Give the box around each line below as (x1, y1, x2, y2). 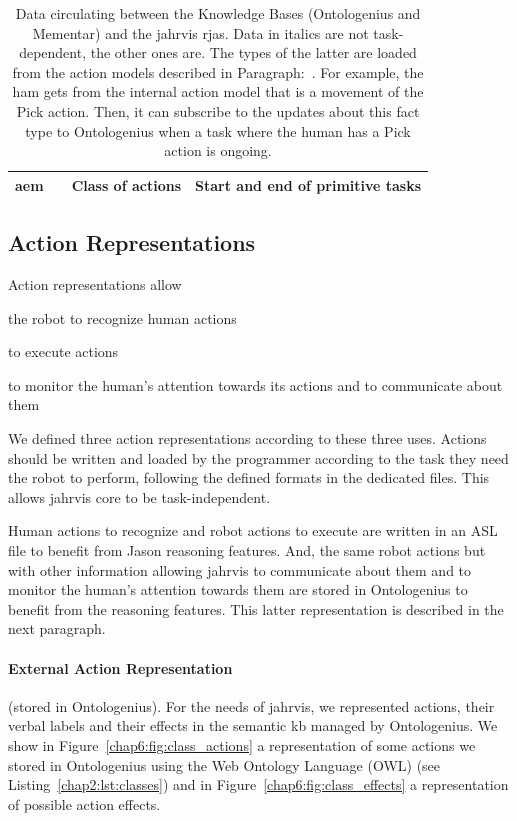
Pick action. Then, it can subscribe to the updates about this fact (16, 100, 420, 121)
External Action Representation (8, 657, 233, 678)
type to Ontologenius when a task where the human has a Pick (25, 120, 411, 141)
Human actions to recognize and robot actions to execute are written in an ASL (8, 520, 498, 541)
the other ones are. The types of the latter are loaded (90, 42, 417, 63)
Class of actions (71, 174, 182, 195)
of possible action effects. (8, 793, 161, 814)
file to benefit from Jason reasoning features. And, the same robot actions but (8, 539, 486, 560)
